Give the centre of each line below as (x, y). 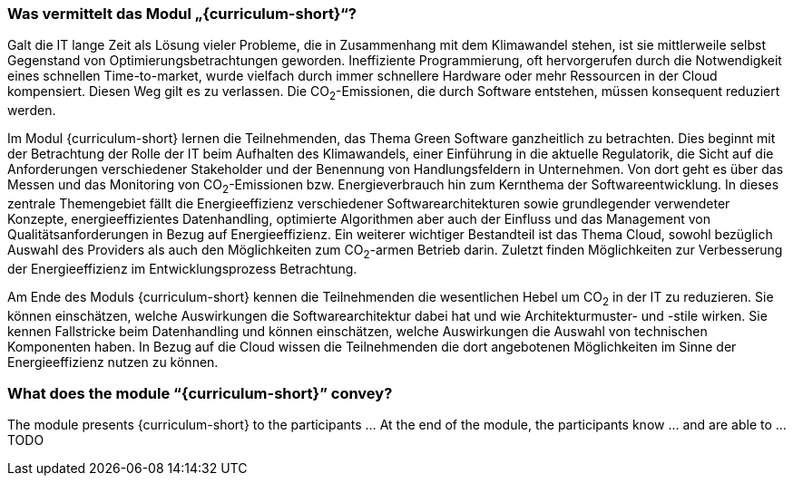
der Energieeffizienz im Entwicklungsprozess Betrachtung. (182, 268)
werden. (32, 111)
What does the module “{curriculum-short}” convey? (200, 393)
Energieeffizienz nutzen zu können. (113, 362)
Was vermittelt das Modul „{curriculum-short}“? (182, 14)
